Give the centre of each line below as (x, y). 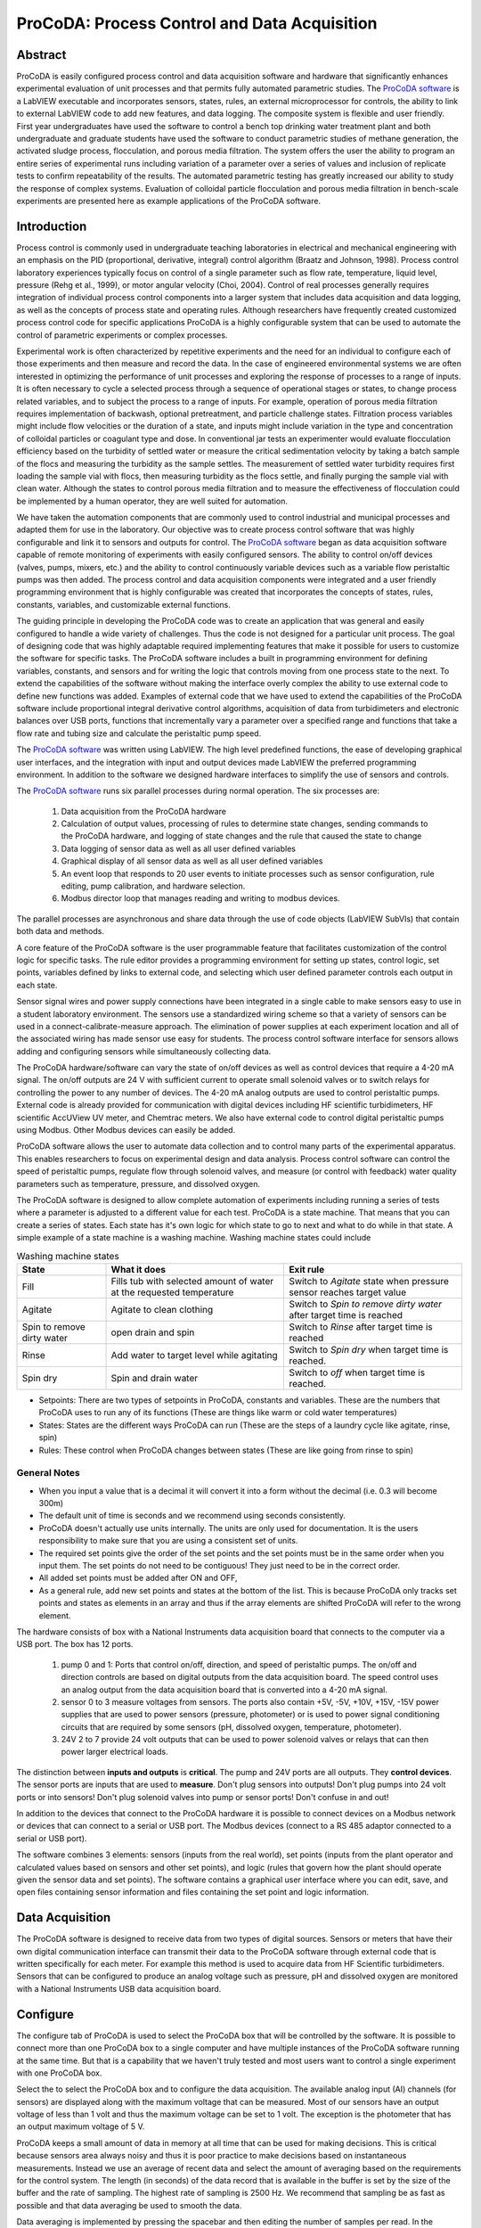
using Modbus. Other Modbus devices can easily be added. (126, 1130)
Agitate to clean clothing (162, 1309)
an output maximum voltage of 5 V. (81, 2126)
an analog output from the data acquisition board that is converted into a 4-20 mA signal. (224, 1690)
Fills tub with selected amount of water (192, 1281)
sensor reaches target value (348, 1292)
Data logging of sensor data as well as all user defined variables (178, 848)
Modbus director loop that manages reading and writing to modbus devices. (200, 898)
